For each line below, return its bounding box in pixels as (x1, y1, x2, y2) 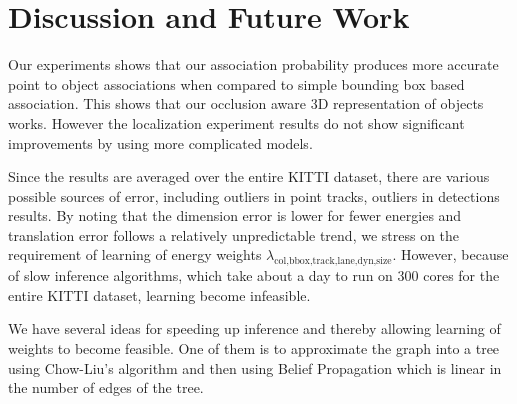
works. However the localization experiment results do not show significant (8, 112, 465, 133)
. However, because (392, 244, 509, 265)
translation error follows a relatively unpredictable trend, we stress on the (8, 224, 460, 245)
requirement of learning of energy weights (8, 244, 262, 265)
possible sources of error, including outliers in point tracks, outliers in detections (8, 185, 500, 206)
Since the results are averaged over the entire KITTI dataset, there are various (8, 166, 490, 187)
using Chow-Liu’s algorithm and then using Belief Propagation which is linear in (8, 357, 502, 378)
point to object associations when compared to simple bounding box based (8, 73, 465, 94)
